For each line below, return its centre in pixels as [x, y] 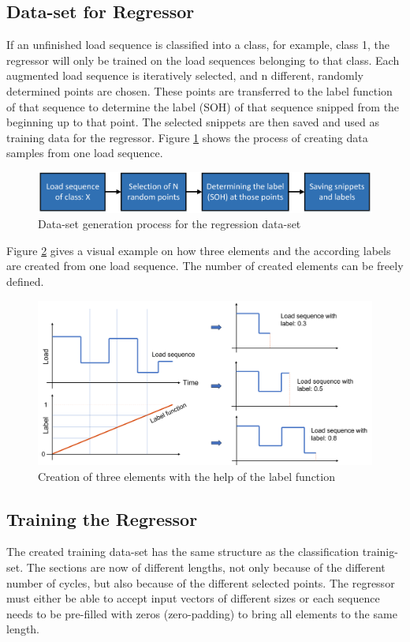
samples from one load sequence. [85, 153]
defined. [25, 282]
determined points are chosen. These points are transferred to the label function [199, 90]
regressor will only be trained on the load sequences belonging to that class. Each [203, 60]
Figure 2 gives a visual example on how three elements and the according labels [199, 250]
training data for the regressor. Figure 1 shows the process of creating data [187, 137]
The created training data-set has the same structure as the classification [183, 552]
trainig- [380, 552]
